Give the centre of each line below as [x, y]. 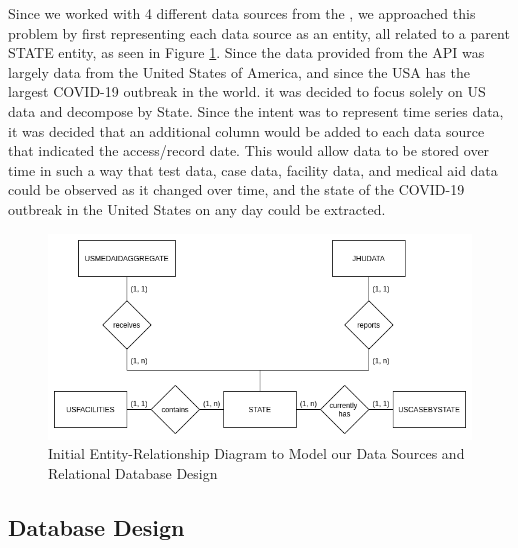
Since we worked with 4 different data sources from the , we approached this [242, 13]
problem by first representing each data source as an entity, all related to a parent [259, 32]
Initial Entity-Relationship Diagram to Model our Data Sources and [256, 453]
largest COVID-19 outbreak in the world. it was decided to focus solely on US [247, 91]
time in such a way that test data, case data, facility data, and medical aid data [253, 169]
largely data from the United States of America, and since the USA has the [239, 71]
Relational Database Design [133, 472]
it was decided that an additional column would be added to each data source [246, 130]
